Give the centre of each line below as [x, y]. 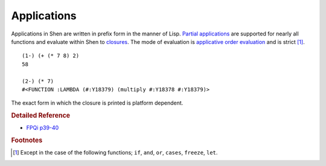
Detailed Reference [41, 115]
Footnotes [27, 140]
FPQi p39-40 [43, 128]
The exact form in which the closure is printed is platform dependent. [97, 103]
